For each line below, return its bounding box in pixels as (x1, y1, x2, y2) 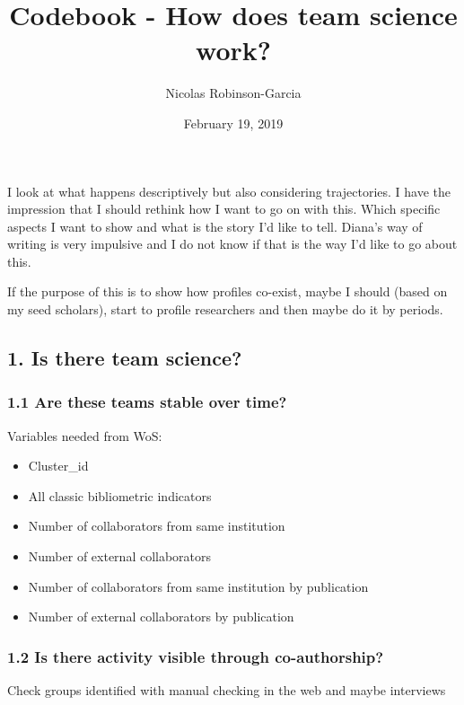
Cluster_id (28, 456, 89, 475)
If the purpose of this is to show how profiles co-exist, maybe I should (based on (7, 282, 448, 301)
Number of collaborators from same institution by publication (28, 577, 369, 595)
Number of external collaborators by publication (28, 607, 294, 626)
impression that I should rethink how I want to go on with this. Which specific (7, 199, 441, 218)
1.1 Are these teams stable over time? (7, 391, 287, 413)
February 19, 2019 (183, 113, 284, 132)
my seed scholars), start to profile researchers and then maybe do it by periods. (7, 300, 443, 319)
